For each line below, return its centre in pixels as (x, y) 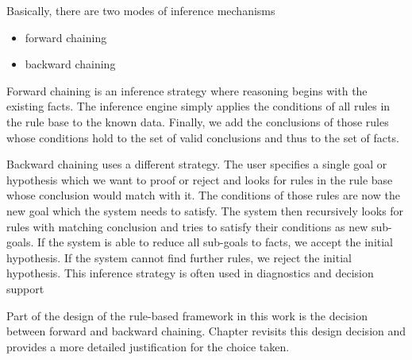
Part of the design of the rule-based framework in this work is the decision (187, 315)
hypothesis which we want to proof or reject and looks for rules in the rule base (200, 179)
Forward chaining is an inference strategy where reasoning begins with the (187, 90)
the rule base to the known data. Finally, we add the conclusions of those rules (198, 121)
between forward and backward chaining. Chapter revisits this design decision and (206, 331)
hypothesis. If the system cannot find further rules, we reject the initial (179, 257)
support (25, 288)
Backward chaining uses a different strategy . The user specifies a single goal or (197, 164)
